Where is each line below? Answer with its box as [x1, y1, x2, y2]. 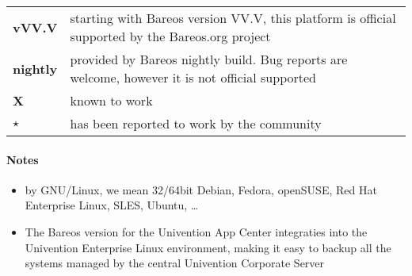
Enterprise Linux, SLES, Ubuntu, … [25, 197, 199, 213]
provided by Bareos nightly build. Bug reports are [70, 50, 348, 68]
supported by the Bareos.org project [70, 27, 271, 45]
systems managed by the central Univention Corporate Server [25, 255, 325, 271]
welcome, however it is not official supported [70, 68, 316, 86]
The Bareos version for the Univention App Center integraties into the [25, 223, 368, 240]
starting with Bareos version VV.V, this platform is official [70, 9, 396, 27]
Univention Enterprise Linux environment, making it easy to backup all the [25, 239, 391, 255]
